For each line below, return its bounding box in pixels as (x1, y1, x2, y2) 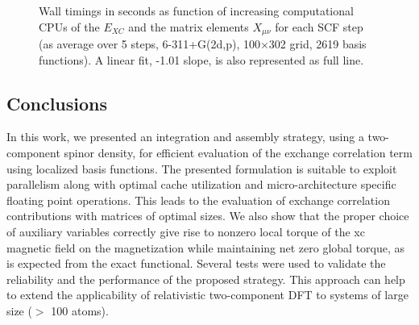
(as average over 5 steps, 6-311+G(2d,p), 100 (39, 35, 260, 52)
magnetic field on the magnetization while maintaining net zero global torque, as (6, 239, 405, 256)
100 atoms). (51, 302, 109, 319)
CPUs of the (39, 18, 100, 35)
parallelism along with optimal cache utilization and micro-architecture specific (6, 176, 396, 193)
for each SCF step (275, 18, 363, 35)
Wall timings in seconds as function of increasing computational (39, 2, 354, 19)
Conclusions (6, 90, 108, 115)
